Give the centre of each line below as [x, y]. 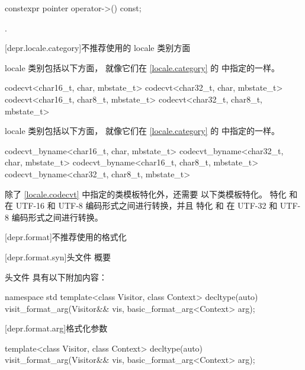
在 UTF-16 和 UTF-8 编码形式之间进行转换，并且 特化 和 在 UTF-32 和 [141, 205]
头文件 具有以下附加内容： [56, 277]
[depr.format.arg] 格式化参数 [56, 328]
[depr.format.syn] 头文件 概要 [58, 256]
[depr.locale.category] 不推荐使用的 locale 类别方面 [98, 48]
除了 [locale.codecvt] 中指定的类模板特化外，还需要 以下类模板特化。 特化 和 [151, 194]
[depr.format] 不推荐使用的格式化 [66, 237]
